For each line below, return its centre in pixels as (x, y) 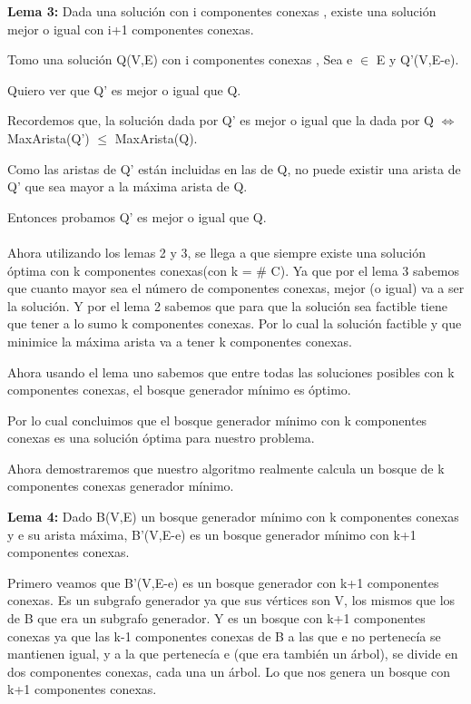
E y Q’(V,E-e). (417, 59)
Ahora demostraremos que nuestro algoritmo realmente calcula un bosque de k (226, 468)
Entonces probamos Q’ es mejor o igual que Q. (137, 216)
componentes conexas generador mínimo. (121, 486)
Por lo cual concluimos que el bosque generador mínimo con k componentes (217, 420)
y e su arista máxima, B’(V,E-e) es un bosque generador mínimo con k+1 (212, 534)
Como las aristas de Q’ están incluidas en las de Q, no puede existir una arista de (234, 168)
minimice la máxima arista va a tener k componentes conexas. (180, 341)
